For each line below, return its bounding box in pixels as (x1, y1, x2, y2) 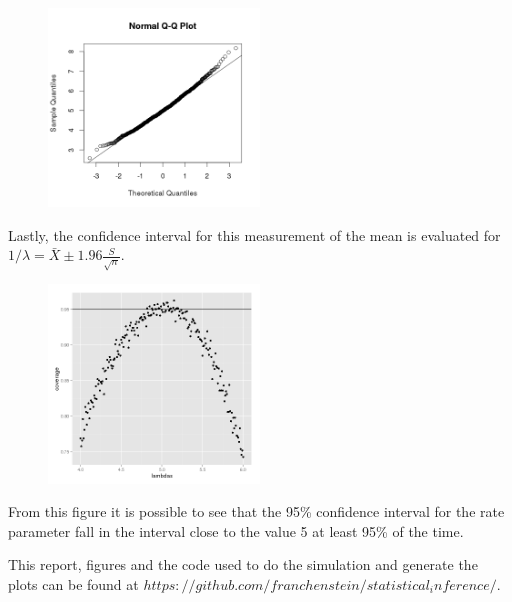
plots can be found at (8, 574, 139, 595)
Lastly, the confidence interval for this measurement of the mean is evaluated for (8, 224, 501, 245)
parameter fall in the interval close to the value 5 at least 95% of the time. (8, 520, 464, 541)
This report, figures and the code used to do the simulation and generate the (8, 554, 478, 575)
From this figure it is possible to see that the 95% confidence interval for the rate (8, 501, 505, 522)
